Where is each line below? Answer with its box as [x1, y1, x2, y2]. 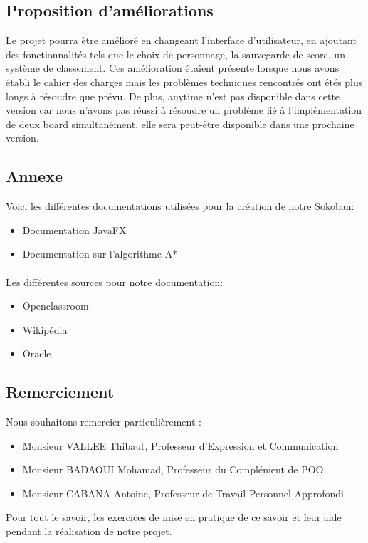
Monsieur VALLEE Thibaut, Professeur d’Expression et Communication [22, 438, 339, 453]
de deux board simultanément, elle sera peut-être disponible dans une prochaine [6, 116, 354, 131]
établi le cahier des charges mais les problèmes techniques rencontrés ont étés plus [6, 74, 363, 89]
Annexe [6, 165, 63, 187]
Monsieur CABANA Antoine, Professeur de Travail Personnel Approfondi [22, 485, 344, 500]
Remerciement [6, 381, 115, 403]
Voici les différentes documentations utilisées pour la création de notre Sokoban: [6, 199, 354, 213]
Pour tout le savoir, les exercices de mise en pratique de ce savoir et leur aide [6, 510, 342, 524]
